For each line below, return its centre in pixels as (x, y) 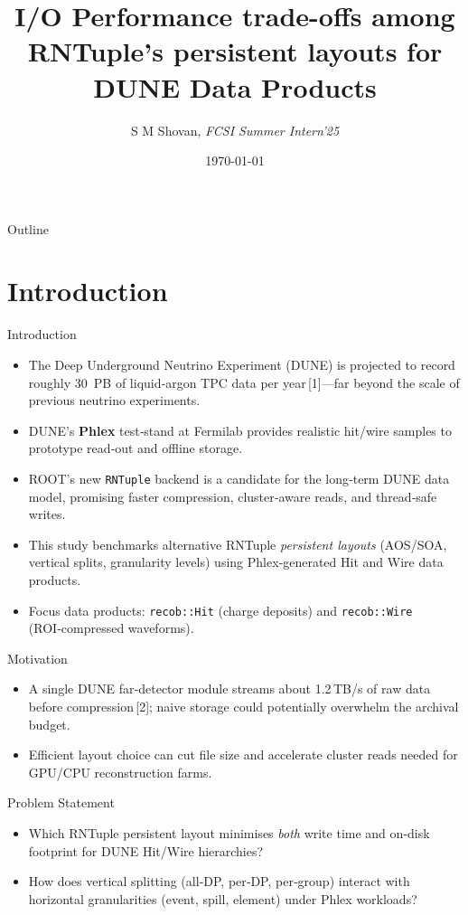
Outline (28, 228)
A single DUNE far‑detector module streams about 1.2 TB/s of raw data (229, 689)
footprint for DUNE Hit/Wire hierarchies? (146, 850)
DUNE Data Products (235, 86)
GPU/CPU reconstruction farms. (120, 772)
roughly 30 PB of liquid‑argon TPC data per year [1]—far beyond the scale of (244, 382)
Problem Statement (61, 802)
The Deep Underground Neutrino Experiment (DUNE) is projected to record (242, 364)
